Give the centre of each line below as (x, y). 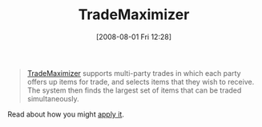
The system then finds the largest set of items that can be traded (134, 90)
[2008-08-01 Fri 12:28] (134, 37)
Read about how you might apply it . (66, 114)
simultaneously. (53, 98)
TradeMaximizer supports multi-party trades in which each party (134, 73)
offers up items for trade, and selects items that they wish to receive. (141, 81)
